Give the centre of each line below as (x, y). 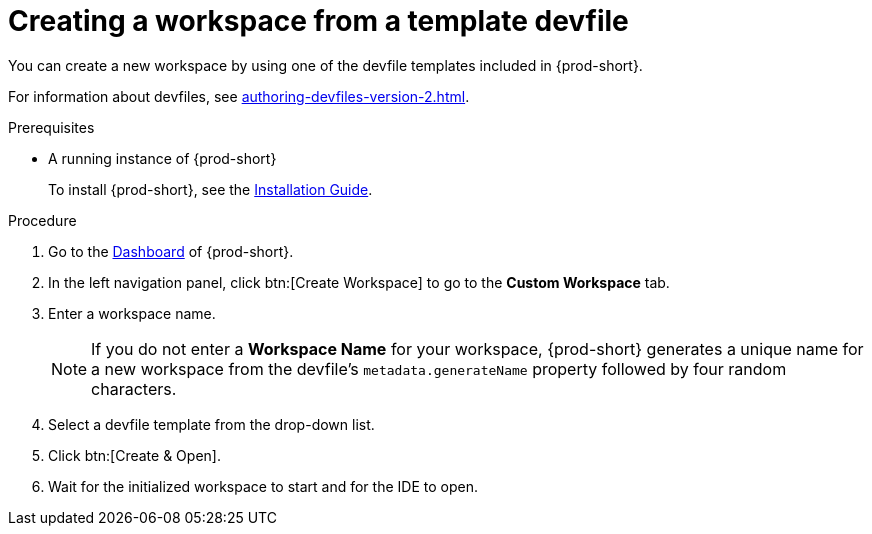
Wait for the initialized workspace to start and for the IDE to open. (263, 486)
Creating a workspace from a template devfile (318, 21)
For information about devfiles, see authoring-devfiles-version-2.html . (239, 96)
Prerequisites (51, 127)
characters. (134, 388)
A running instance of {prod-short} (162, 158)
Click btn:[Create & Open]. (134, 455)
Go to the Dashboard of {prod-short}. (171, 251)
